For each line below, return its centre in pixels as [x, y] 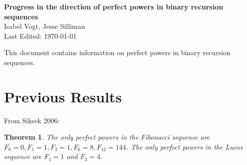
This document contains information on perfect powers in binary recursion [117, 52]
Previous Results [63, 96]
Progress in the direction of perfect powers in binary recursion [114, 6]
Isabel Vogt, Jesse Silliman [44, 26]
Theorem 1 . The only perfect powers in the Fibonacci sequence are [107, 137]
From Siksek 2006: [32, 120]
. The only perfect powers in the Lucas [184, 146]
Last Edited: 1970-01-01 [40, 36]
